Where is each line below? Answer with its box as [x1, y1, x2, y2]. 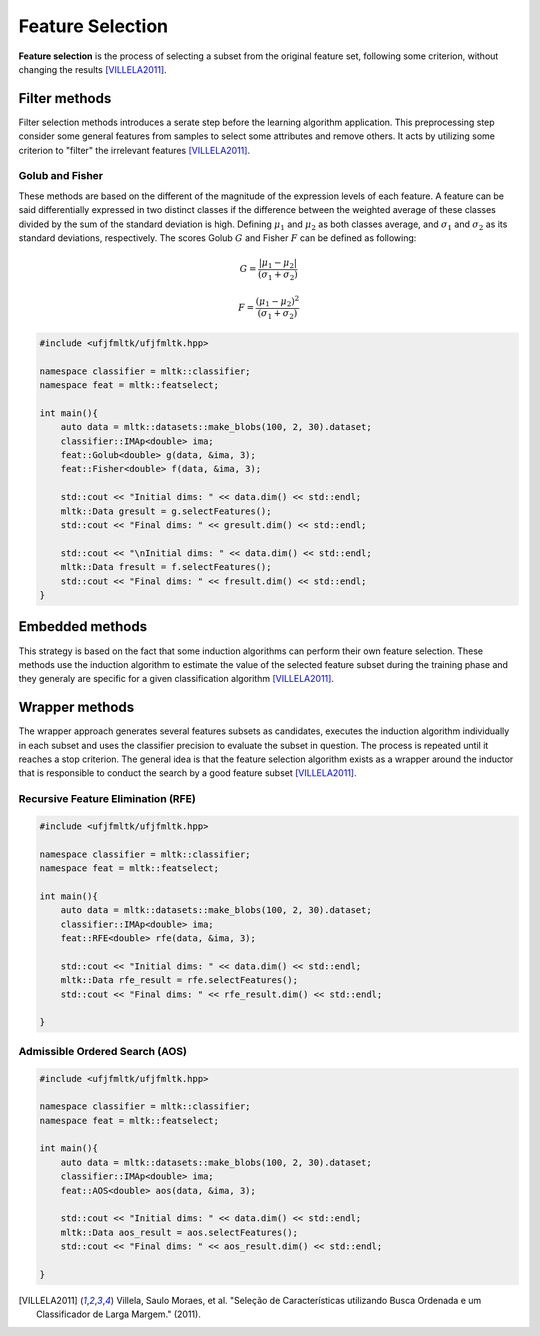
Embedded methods [18, 618, 148, 635]
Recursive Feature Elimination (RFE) [18, 792, 197, 806]
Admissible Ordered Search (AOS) [18, 1044, 187, 1058]
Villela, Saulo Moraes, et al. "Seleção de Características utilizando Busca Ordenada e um [116, 1294, 482, 1306]
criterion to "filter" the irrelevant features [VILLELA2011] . [18, 144, 250, 156]
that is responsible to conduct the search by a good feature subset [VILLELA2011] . [18, 767, 357, 779]
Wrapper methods [18, 699, 135, 716]
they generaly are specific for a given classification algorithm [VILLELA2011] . [18, 673, 335, 685]
